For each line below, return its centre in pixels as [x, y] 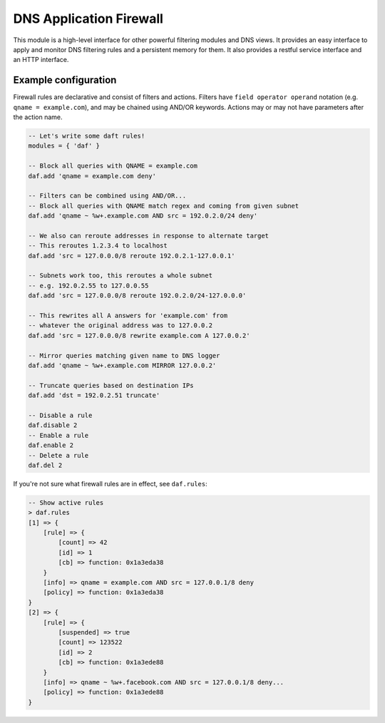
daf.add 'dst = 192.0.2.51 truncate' [94, 395]
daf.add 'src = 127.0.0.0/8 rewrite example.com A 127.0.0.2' [139, 335]
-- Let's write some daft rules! [87, 136]
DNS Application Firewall [88, 19]
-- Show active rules [66, 502]
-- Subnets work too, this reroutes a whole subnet [120, 276]
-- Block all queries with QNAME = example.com [113, 166]
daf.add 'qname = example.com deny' [92, 176]
